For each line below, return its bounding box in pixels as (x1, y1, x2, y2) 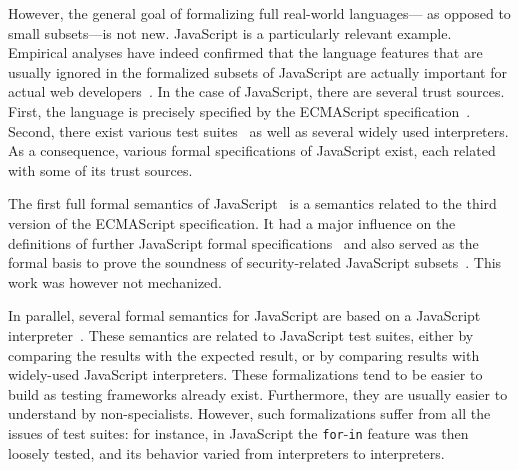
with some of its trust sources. (8, 159, 193, 180)
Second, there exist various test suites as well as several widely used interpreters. (8, 120, 509, 141)
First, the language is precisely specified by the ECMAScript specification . (8, 100, 471, 121)
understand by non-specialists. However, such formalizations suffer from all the (8, 403, 491, 424)
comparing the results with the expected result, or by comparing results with (8, 344, 480, 365)
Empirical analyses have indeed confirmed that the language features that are (8, 42, 483, 63)
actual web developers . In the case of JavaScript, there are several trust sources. (8, 81, 505, 102)
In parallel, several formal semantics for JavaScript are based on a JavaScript (8, 305, 481, 326)
